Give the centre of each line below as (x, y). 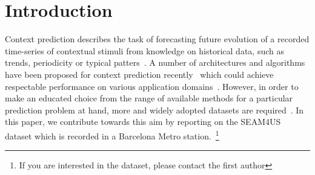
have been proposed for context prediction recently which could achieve (139, 74)
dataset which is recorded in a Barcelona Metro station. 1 (112, 135)
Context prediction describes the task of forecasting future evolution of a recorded (157, 39)
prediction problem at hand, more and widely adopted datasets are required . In (154, 110)
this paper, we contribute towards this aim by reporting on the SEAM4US (143, 122)
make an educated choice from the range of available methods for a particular (149, 98)
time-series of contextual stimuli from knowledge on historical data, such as (144, 50)
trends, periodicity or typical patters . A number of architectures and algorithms (155, 62)
